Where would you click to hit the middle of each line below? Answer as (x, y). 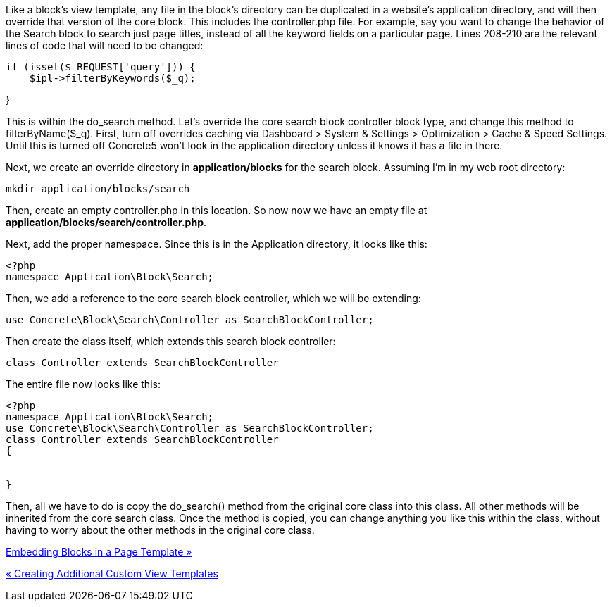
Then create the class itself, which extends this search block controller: (171, 341)
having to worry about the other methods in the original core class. (160, 530)
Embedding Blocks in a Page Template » (99, 552)
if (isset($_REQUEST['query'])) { (101, 67)
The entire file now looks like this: (83, 384)
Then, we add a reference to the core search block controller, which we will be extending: (213, 298)
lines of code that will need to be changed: (105, 45)
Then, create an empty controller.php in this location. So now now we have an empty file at (217, 210)
